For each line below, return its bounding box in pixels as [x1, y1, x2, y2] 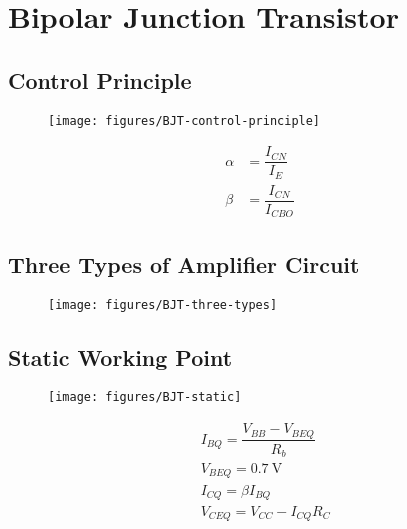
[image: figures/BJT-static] [48, 390, 242, 405]
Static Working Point [8, 341, 233, 372]
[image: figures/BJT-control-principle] [48, 113, 321, 128]
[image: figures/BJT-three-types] [48, 297, 278, 312]
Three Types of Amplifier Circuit [8, 248, 360, 279]
